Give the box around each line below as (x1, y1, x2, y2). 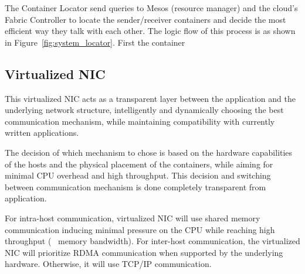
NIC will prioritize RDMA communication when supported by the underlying (5, 246, 283, 258)
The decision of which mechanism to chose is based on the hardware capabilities (5, 146, 293, 158)
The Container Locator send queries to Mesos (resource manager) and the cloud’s (5, 2, 298, 13)
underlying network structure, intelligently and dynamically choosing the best (5, 104, 284, 116)
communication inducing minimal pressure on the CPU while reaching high (5, 223, 275, 235)
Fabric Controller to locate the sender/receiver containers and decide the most (5, 13, 286, 25)
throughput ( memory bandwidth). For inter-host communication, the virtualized (5, 235, 300, 247)
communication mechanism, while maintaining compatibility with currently (5, 115, 275, 127)
